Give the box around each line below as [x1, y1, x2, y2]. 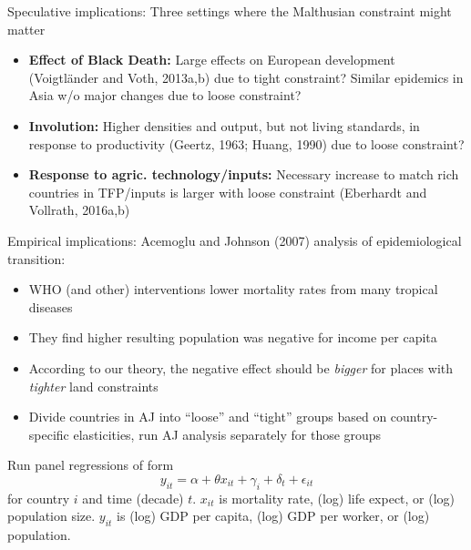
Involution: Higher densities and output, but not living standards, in [28, 116, 420, 135]
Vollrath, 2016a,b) [28, 200, 130, 219]
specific [28, 424, 69, 443]
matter [7, 19, 46, 38]
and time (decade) [82, 488, 184, 507]
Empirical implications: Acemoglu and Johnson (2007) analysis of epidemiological [7, 230, 462, 250]
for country [7, 488, 70, 507]
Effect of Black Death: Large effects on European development [28, 50, 395, 69]
